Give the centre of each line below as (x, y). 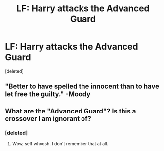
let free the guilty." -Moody (48, 94)
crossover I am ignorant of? (48, 119)
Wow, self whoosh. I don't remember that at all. (60, 144)
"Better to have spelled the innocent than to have (82, 87)
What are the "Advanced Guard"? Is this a (71, 111)
